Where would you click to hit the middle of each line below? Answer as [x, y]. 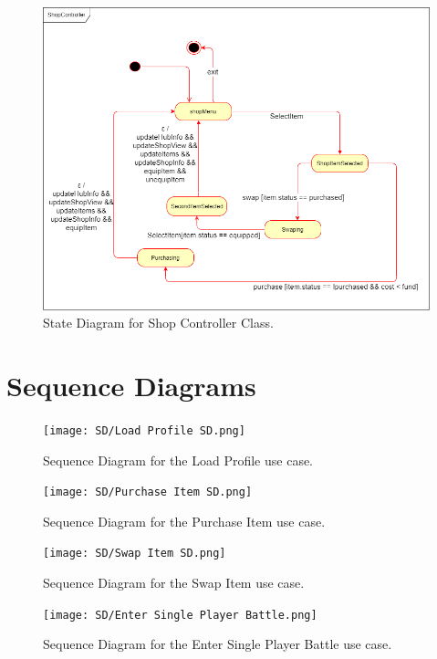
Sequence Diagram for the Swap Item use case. [174, 583]
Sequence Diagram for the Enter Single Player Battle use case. [218, 644]
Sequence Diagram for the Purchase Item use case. [184, 521]
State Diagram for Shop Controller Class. [158, 323]
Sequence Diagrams [131, 385]
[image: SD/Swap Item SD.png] [135, 554]
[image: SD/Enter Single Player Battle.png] [180, 615]
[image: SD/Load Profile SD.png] [144, 430]
